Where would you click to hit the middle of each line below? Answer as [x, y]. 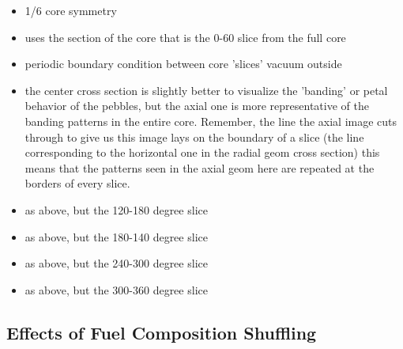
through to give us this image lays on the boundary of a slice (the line [194, 137]
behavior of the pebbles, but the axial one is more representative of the [197, 106]
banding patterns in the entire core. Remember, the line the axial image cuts [211, 121]
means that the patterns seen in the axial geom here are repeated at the [200, 167]
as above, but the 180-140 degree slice [116, 236]
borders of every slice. [77, 183]
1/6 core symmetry [71, 10]
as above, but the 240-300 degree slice [116, 263]
